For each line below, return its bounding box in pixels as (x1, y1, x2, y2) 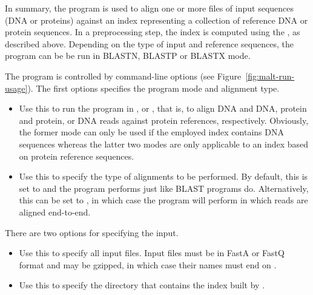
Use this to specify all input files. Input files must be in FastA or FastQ (19, 246, 285, 259)
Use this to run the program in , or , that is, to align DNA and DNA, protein (19, 102, 307, 115)
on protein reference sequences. (19, 149, 134, 162)
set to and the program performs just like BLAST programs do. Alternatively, (19, 181, 309, 194)
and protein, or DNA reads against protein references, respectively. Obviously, (19, 114, 309, 126)
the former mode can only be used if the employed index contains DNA (19, 126, 284, 138)
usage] (5, 81, 28, 94)
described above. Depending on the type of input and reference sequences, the (5, 37, 294, 50)
